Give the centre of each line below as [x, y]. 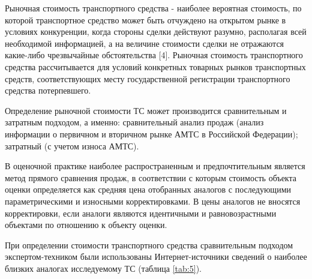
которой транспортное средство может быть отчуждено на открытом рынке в [145, 19]
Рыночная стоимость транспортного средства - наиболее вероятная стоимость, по [153, 8]
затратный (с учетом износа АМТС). [72, 145]
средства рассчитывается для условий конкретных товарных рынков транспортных [155, 66]
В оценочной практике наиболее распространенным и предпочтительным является [155, 166]
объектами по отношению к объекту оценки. [86, 225]
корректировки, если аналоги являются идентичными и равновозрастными [141, 213]
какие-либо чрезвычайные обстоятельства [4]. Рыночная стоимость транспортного [154, 55]
